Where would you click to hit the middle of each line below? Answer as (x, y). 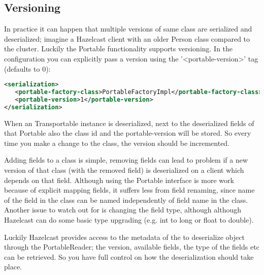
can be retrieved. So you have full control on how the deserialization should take (129, 256)
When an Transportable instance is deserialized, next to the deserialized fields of (129, 123)
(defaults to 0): (27, 68)
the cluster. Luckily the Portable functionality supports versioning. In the (119, 49)
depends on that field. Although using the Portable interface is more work (119, 180)
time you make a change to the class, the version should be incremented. (117, 143)
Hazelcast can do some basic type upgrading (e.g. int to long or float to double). (129, 220)
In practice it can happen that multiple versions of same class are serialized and (128, 29)
